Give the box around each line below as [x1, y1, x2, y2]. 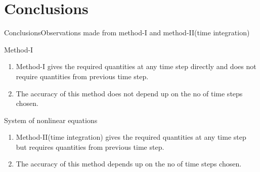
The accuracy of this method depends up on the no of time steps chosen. [16, 158, 242, 169]
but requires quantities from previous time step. [16, 141, 164, 152]
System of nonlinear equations [4, 114, 98, 125]
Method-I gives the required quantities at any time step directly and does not [16, 61, 256, 72]
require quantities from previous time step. [16, 71, 149, 81]
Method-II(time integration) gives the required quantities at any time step [16, 132, 246, 142]
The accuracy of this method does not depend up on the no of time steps [16, 88, 243, 98]
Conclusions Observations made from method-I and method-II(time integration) [4, 27, 250, 38]
